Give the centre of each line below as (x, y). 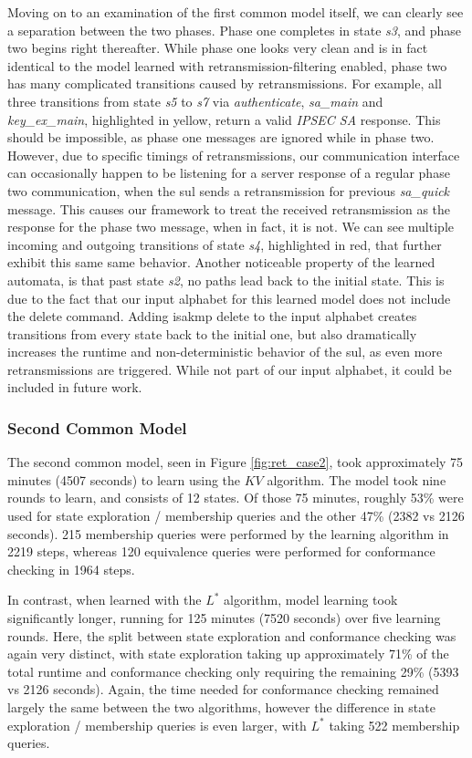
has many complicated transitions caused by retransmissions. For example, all (225, 83)
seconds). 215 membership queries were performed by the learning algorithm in (228, 533)
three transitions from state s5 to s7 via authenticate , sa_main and (195, 101)
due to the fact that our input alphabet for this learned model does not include (229, 298)
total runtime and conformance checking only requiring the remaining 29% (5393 (233, 671)
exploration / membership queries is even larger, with (157, 725)
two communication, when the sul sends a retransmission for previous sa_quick (229, 190)
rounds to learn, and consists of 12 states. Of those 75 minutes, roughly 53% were (236, 498)
